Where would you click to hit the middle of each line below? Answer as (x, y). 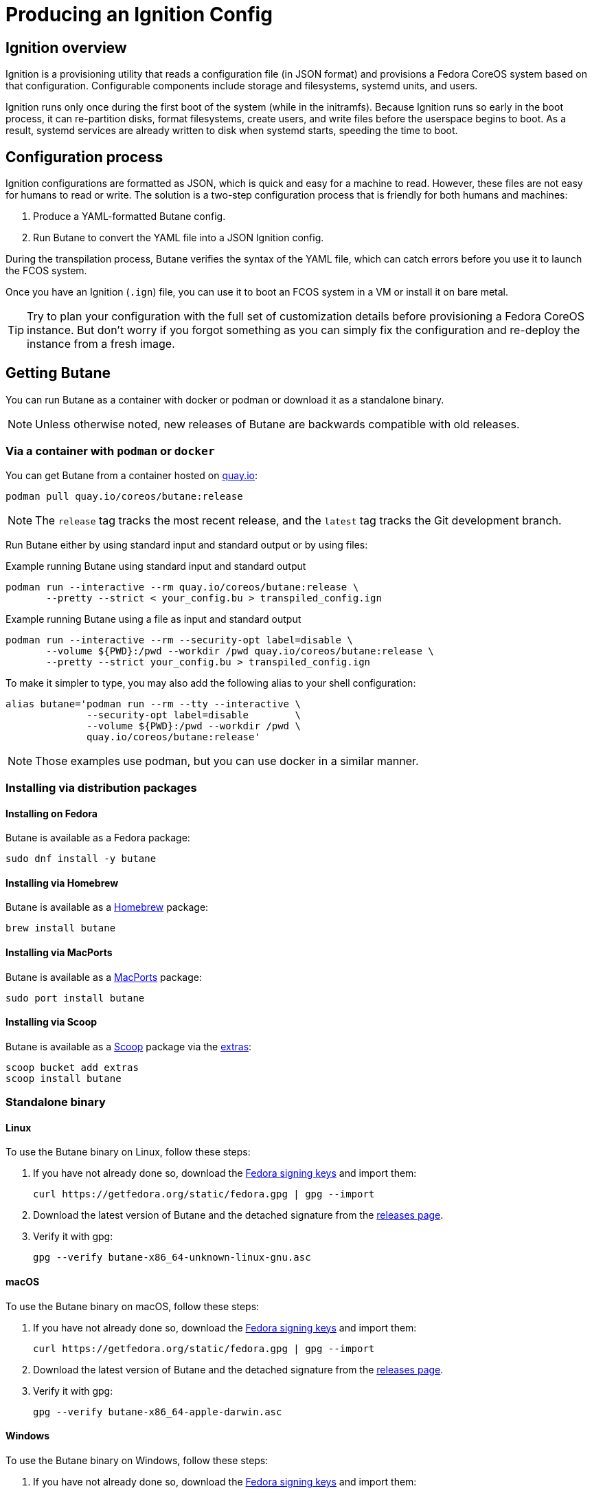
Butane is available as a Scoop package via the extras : (129, 1046)
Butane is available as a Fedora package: (98, 838)
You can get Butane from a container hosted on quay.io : (132, 475)
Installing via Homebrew (62, 883)
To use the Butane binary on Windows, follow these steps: (137, 1460)
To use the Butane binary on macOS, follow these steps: (133, 1306)
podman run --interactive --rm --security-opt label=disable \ (179, 640)
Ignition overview (66, 47)
